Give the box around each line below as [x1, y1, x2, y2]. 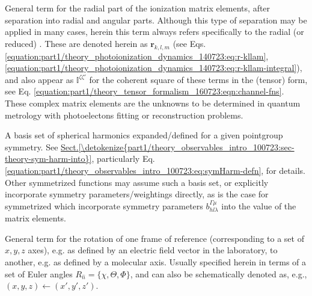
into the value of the [221, 199, 296, 212]
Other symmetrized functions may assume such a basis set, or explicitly [5, 176, 269, 188]
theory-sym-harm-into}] [5, 152, 92, 165]
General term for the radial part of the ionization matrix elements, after [5, 2, 271, 14]
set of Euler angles [5, 267, 73, 280]
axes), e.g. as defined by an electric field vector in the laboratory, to [28, 244, 278, 256]
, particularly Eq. [91, 152, 155, 165]
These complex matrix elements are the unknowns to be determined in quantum [5, 96, 301, 109]
